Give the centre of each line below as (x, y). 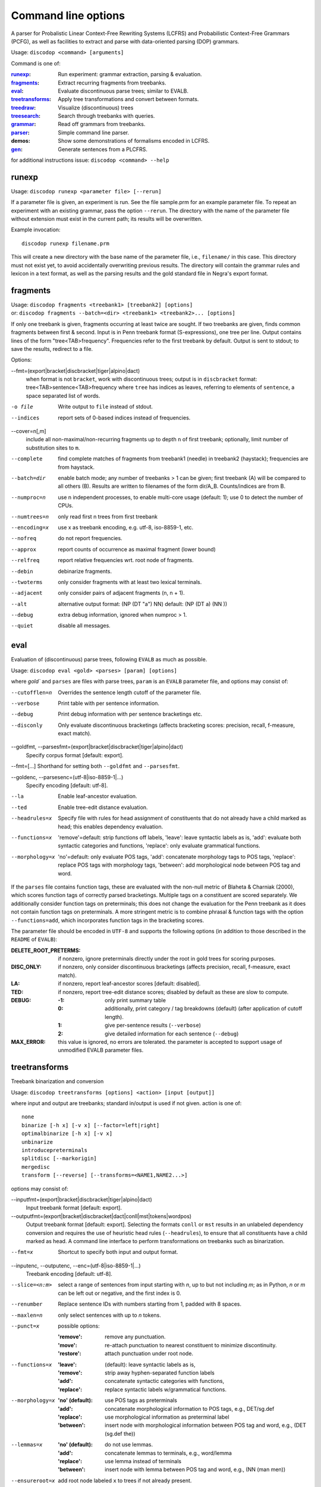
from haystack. (76, 467)
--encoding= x (30, 527)
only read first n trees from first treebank (108, 516)
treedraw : (23, 108)
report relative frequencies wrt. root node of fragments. (126, 560)
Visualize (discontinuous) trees (96, 108)
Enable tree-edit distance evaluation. (103, 807)
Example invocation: (36, 230)
